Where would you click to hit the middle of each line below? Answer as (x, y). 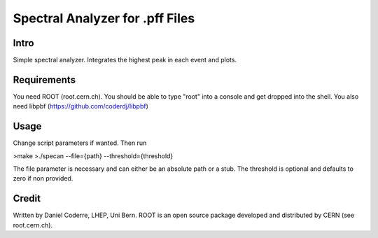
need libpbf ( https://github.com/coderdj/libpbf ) (80, 106)
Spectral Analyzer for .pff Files (104, 18)
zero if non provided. (43, 178)
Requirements (44, 79)
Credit (27, 198)
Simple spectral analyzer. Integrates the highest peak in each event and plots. (125, 60)
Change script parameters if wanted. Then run (80, 143)
